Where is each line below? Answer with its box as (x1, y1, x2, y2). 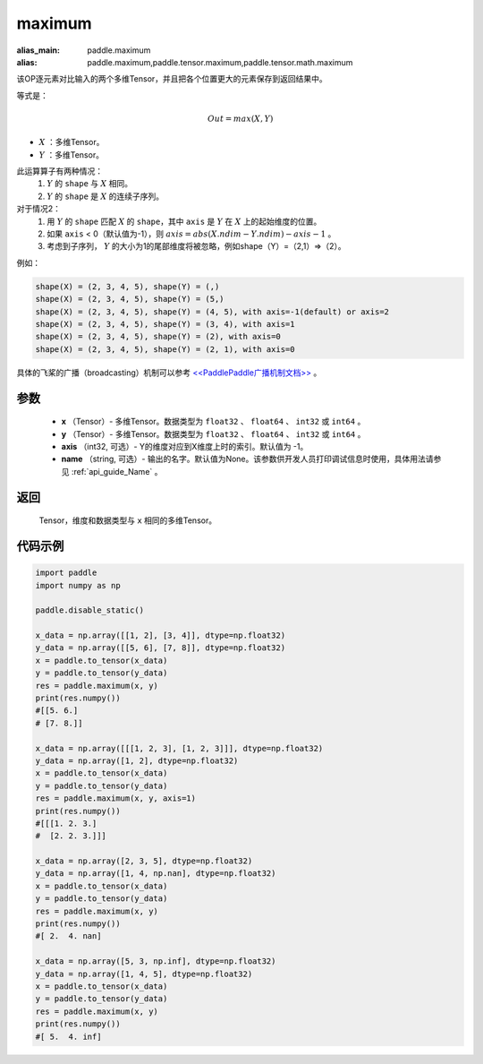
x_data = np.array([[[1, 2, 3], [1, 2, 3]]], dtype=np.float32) (35, 743, 324, 753)
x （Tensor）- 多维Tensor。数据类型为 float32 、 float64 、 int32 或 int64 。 (61, 416, 366, 427)
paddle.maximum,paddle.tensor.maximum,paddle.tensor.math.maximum (87, 56, 353, 67)
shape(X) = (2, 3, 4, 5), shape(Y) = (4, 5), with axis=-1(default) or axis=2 (35, 306, 389, 317)
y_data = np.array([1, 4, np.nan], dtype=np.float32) (35, 869, 276, 879)
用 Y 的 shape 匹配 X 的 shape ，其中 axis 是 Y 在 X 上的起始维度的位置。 (47, 216, 322, 227)
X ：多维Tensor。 (38, 137, 105, 148)
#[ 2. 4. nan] (35, 931, 102, 941)
